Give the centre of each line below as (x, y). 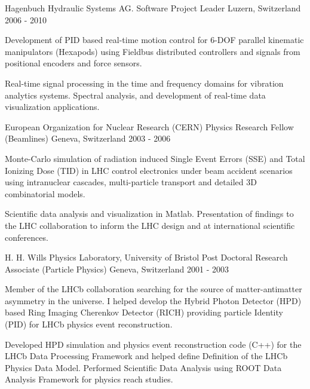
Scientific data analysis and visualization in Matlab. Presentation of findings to (149, 214)
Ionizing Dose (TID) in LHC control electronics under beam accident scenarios (149, 170)
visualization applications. (52, 107)
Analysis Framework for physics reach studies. (89, 379)
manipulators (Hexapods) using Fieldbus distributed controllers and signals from (153, 51)
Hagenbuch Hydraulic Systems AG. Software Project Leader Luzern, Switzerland (153, 8)
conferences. (27, 237)
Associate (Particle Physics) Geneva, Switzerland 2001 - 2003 (117, 269)
